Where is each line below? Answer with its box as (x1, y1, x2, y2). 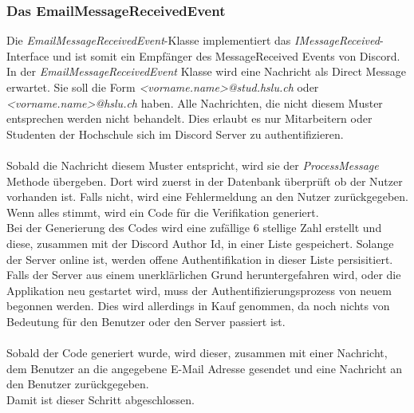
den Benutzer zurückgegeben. (6, 376, 149, 392)
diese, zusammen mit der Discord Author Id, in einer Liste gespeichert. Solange (6, 234, 394, 251)
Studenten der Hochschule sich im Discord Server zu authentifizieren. (6, 125, 344, 142)
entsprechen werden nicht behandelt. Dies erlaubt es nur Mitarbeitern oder (6, 110, 373, 127)
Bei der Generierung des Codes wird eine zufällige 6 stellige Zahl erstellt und (6, 219, 382, 236)
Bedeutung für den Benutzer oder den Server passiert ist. (6, 313, 286, 329)
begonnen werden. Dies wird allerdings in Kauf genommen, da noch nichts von (6, 297, 390, 314)
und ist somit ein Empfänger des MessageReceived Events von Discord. (52, 47, 400, 64)
